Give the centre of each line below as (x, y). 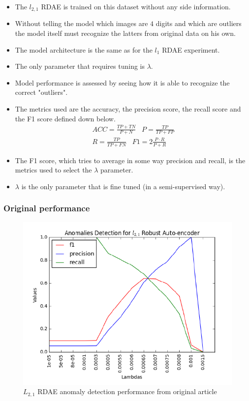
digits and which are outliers (199, 23)
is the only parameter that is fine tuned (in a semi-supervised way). (123, 186)
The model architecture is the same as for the (84, 49)
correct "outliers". (41, 92)
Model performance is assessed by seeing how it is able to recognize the (122, 82)
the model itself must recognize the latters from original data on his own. (125, 33)
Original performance (47, 208)
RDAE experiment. (191, 49)
